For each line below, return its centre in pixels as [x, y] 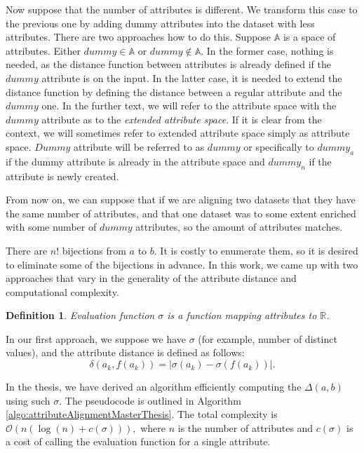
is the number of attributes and [245, 427]
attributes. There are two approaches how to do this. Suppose [139, 37]
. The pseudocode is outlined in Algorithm [150, 400]
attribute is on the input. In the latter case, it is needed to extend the [192, 77]
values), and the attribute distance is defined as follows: [125, 352]
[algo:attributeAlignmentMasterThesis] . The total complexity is [142, 414]
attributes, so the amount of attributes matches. [239, 227]
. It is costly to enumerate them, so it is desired [256, 250]
